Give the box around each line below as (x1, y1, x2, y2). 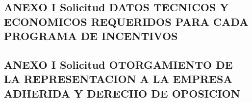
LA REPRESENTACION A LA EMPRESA (4, 71, 232, 86)
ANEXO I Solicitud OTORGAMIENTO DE (4, 57, 233, 72)
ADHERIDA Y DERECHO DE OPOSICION (4, 85, 240, 101)
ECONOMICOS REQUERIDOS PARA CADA (4, 14, 249, 29)
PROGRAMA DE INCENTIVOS (4, 28, 178, 43)
